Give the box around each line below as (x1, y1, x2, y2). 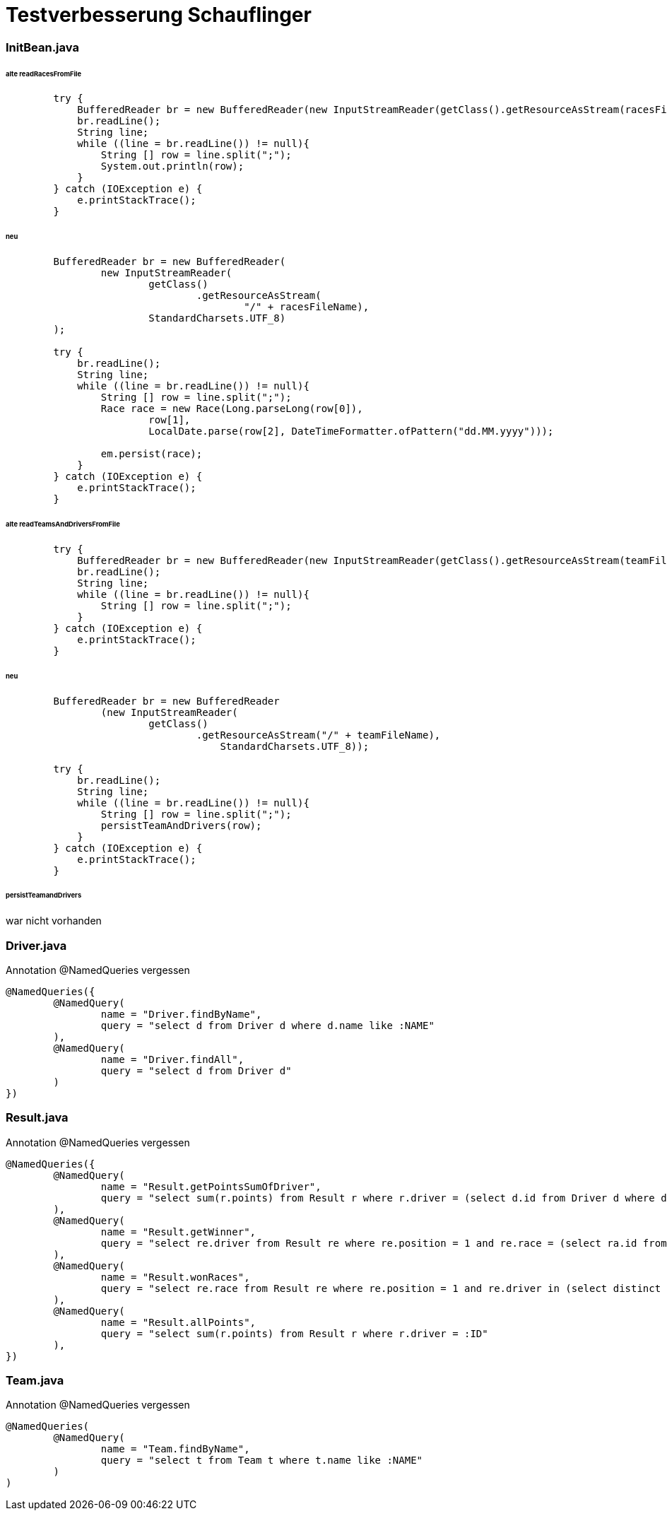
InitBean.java (6, 40, 79, 54)
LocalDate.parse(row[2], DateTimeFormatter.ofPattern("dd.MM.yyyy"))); (148, 425, 554, 437)
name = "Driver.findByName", (100, 1008, 262, 1020)
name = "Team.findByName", (100, 1443, 250, 1455)
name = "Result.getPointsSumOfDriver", (100, 1180, 321, 1192)
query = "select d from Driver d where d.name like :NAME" (100, 1019, 435, 1031)
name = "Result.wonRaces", (100, 1271, 250, 1283)
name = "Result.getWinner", (100, 1226, 256, 1238)
